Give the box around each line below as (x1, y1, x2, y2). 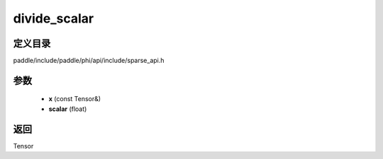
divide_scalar (13, 11, 94, 26)
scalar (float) (48, 105, 87, 113)
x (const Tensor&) (48, 95, 101, 103)
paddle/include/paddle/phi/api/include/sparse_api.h (13, 57, 165, 65)
